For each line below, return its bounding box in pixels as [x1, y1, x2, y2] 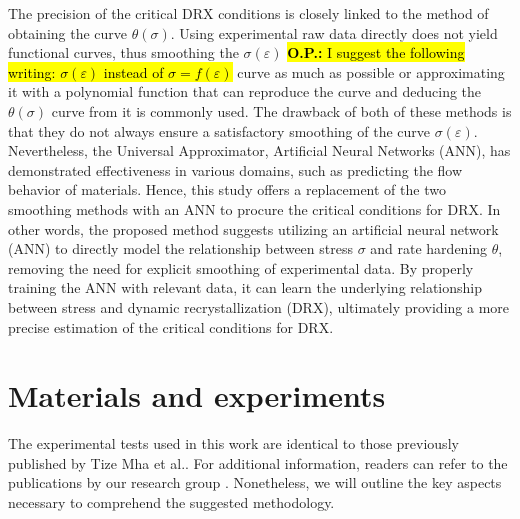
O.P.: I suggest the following [287, 42, 465, 63]
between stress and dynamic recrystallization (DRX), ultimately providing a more [8, 296, 510, 317]
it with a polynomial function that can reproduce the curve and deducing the [8, 81, 482, 102]
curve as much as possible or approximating [237, 61, 505, 82]
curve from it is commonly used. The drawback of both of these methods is [51, 100, 512, 121]
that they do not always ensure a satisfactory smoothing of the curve [8, 120, 431, 141]
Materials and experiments [8, 375, 386, 416]
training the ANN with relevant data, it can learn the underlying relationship [8, 277, 482, 298]
